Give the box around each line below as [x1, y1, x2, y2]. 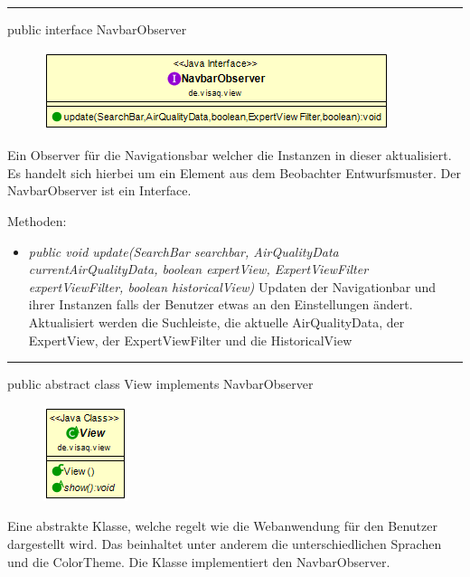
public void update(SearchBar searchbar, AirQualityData [28, 241, 339, 260]
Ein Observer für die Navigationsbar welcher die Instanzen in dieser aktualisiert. [7, 146, 452, 165]
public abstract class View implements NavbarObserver [7, 374, 314, 393]
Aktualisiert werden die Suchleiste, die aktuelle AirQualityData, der [28, 312, 405, 331]
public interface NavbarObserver [7, 20, 187, 38]
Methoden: [7, 211, 67, 230]
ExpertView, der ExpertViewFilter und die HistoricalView [28, 330, 352, 349]
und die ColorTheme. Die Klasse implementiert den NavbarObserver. [7, 552, 390, 571]
